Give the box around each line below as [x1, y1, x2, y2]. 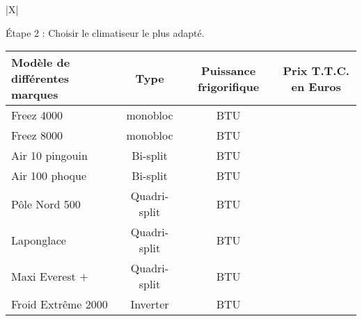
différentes [11, 70, 70, 87]
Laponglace [11, 231, 66, 248]
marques [11, 86, 58, 103]
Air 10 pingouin [11, 147, 88, 164]
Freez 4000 [11, 107, 63, 124]
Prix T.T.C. [283, 62, 349, 79]
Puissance [200, 62, 256, 79]
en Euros [291, 78, 341, 94]
